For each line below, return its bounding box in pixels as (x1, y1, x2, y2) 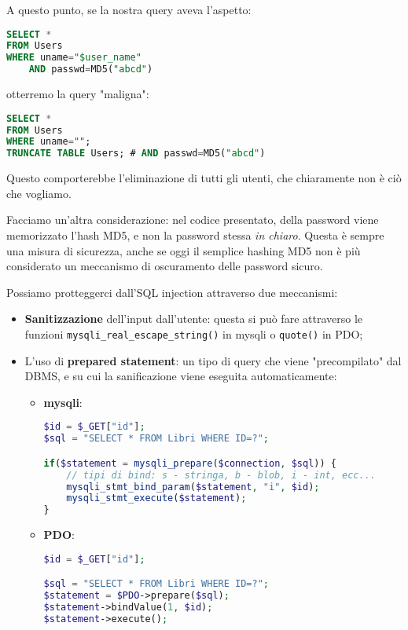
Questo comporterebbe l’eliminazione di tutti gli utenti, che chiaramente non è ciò (6, 170, 402, 186)
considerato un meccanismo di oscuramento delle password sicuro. (6, 258, 323, 274)
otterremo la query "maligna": (6, 86, 149, 102)
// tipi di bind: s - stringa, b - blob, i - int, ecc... (66, 469, 376, 481)
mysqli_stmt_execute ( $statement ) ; (66, 493, 247, 504)
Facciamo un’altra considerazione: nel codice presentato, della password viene (6, 211, 379, 228)
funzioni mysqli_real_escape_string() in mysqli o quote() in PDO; (24, 325, 363, 342)
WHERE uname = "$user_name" (6, 52, 142, 64)
